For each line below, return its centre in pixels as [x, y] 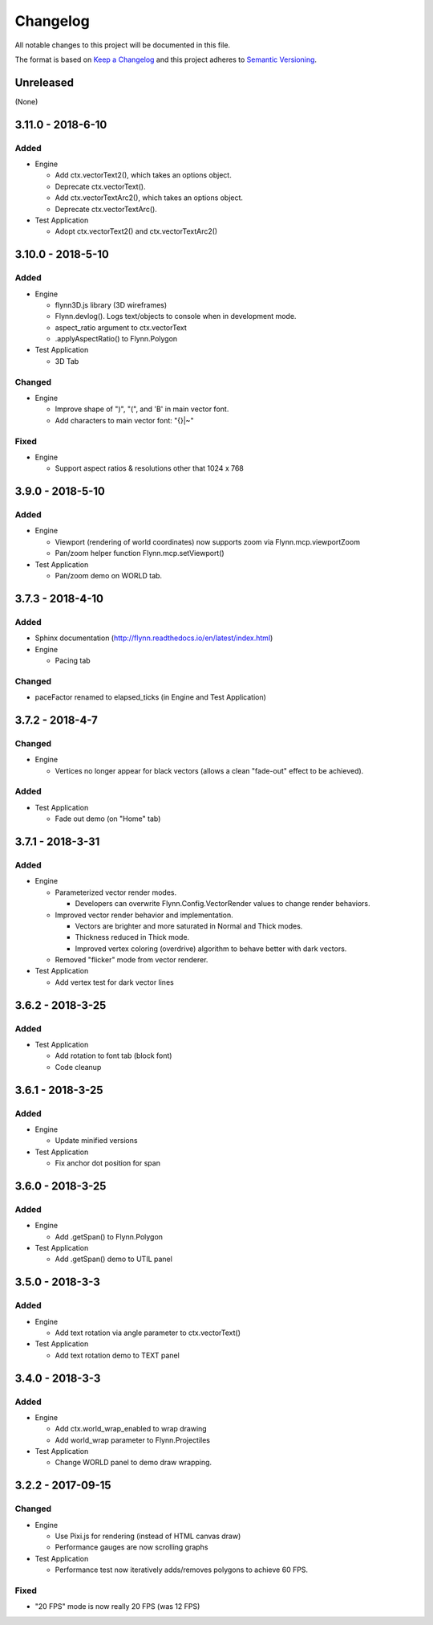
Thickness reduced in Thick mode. [132, 937]
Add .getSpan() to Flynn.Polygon [109, 1236]
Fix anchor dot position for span [107, 1163]
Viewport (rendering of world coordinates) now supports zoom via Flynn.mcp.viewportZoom [208, 541]
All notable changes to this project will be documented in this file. [123, 45]
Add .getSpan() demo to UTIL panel [113, 1259]
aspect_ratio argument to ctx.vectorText [121, 327]
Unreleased [45, 82]
